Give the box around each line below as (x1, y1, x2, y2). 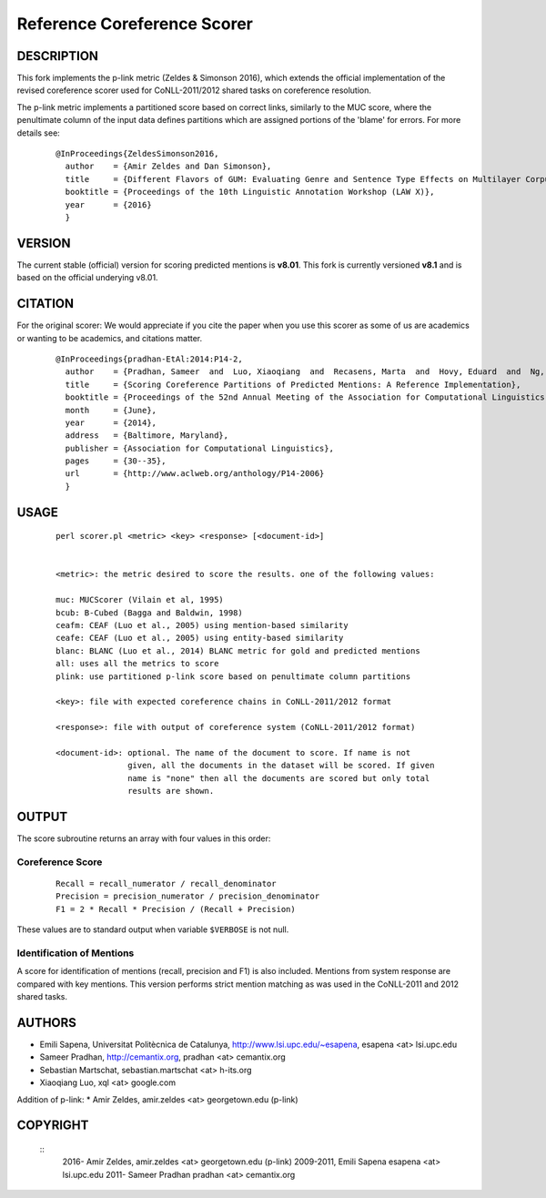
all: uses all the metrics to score (56, 658, 219, 669)
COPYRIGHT (16, 1118, 89, 1133)
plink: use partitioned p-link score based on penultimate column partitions (56, 671, 411, 682)
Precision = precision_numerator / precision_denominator (56, 891, 320, 901)
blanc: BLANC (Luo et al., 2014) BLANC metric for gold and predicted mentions (56, 645, 420, 655)
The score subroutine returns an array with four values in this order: (16, 833, 271, 844)
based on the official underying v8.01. (16, 272, 158, 283)
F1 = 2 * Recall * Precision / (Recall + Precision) (56, 904, 296, 914)
